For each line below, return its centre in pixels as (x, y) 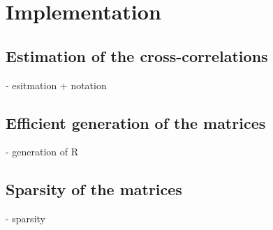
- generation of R (42, 152)
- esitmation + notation (56, 85)
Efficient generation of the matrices (136, 122)
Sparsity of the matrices (94, 189)
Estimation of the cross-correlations (137, 55)
